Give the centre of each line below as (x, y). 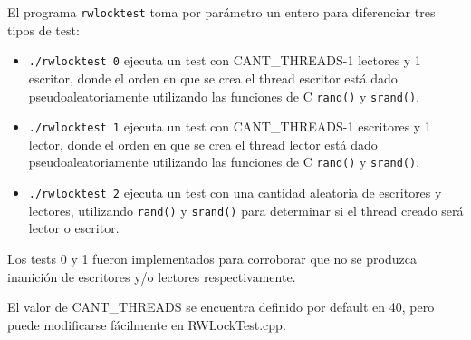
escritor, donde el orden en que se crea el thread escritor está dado (213, 78)
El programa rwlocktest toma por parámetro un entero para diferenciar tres (221, 12)
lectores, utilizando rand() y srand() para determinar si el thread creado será (246, 210)
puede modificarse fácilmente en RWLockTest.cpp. (147, 324)
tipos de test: (43, 29)
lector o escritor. (74, 228)
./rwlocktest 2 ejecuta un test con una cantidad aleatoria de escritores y (235, 193)
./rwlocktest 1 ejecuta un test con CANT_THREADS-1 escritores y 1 (230, 126)
